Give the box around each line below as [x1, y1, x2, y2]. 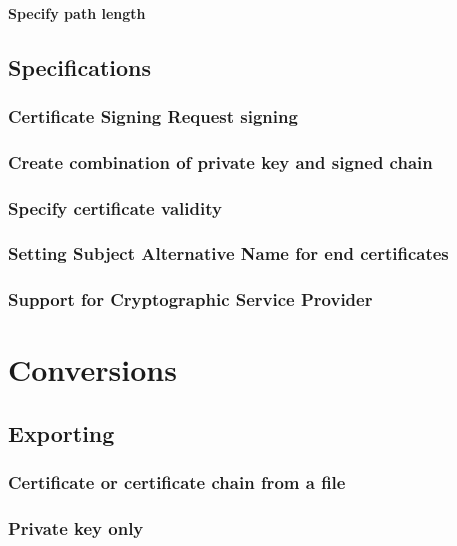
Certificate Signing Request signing [8, 103, 298, 128]
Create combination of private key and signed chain [8, 149, 433, 174]
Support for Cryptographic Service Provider [8, 287, 373, 312]
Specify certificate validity [8, 195, 222, 220]
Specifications [8, 51, 152, 82]
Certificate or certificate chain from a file [8, 470, 346, 495]
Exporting [8, 417, 115, 448]
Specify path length [8, 2, 146, 23]
